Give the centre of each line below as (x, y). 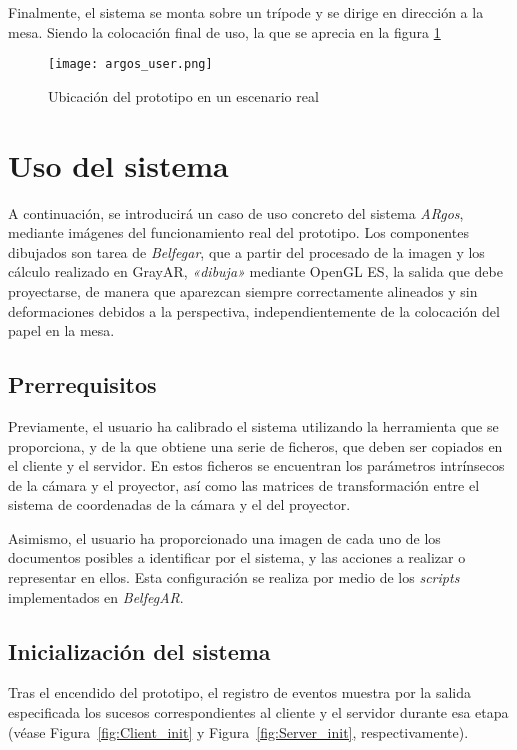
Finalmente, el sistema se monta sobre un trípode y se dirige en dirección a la (246, 12)
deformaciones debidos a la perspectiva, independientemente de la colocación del (254, 310)
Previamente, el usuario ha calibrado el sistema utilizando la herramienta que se (253, 425)
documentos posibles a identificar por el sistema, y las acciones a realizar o (237, 557)
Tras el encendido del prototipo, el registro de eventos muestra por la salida (239, 692)
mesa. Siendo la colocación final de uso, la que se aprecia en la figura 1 (224, 31)
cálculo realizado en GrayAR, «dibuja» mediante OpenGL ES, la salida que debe (255, 271)
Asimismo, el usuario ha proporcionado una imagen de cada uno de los (224, 537)
